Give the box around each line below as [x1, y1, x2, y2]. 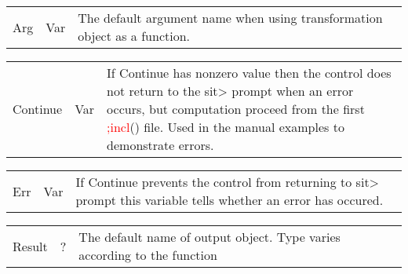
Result [13, 236, 48, 255]
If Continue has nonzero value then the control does [107, 64, 392, 82]
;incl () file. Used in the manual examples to [107, 118, 344, 136]
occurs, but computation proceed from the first [107, 100, 365, 118]
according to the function [78, 246, 217, 264]
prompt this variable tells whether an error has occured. [75, 191, 384, 209]
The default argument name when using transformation [78, 9, 383, 27]
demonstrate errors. [107, 136, 214, 154]
